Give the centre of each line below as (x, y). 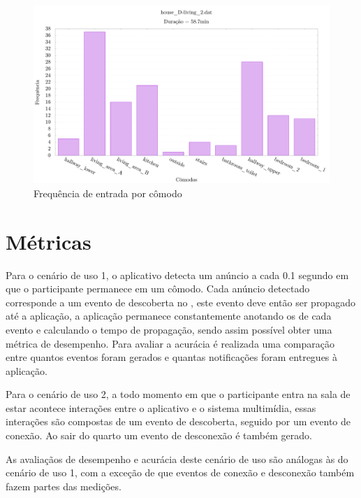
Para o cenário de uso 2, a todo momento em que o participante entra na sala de (178, 394)
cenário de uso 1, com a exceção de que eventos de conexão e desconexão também (180, 472)
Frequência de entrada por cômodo (108, 193)
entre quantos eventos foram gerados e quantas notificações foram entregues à (172, 357)
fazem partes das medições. (64, 486)
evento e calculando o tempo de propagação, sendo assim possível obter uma (169, 329)
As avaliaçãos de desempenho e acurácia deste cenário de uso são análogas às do (177, 458)
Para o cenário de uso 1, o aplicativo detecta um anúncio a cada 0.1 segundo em (177, 275)
